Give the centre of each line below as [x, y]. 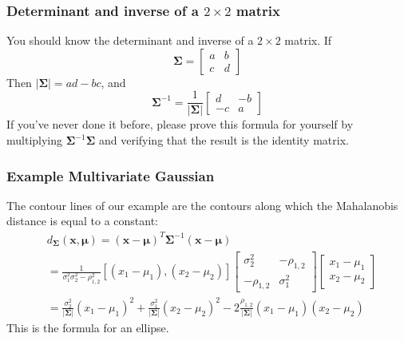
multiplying [35, 140]
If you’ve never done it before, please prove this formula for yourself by [180, 124]
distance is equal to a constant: [82, 221]
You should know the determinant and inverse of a [130, 40]
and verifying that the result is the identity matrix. [224, 140]
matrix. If [308, 40]
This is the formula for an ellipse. [88, 328]
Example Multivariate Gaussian [111, 175]
